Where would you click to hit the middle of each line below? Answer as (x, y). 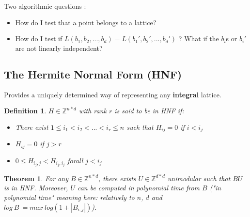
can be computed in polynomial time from (139, 188)
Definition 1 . (25, 111)
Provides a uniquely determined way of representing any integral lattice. (113, 94)
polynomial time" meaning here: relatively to (69, 197)
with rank (93, 111)
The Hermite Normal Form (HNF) (93, 74)
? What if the (199, 39)
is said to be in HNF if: (149, 111)
